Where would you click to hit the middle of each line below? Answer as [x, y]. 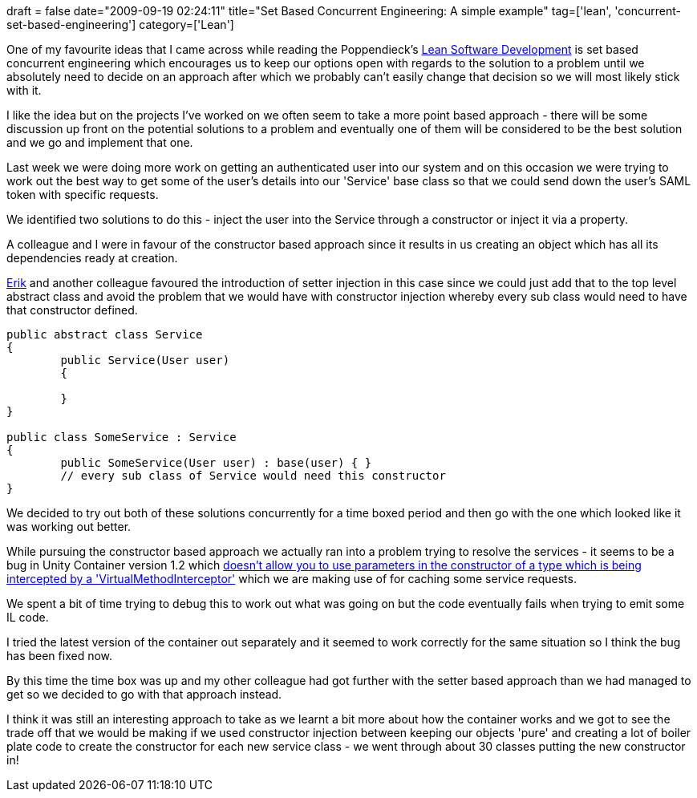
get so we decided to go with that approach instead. [144, 694]
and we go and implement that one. [100, 142]
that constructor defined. [72, 310]
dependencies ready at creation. [92, 258]
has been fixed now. [60, 656]
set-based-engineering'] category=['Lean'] [120, 24]
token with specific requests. [83, 194]
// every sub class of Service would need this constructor [253, 476]
